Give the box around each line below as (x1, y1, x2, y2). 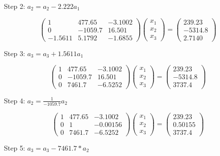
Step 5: (4, 142, 25, 153)
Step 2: (4, 1, 25, 11)
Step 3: (4, 48, 25, 58)
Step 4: (4, 95, 25, 105)
